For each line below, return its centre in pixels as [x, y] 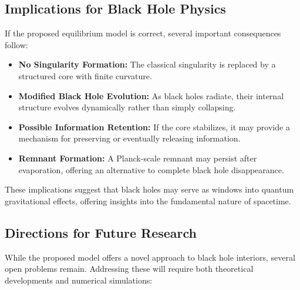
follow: [16, 44]
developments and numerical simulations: [79, 280]
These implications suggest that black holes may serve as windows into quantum [149, 189]
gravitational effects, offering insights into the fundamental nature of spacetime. [148, 200]
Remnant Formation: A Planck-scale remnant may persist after [138, 158]
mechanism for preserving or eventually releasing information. [129, 138]
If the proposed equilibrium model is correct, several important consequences [143, 33]
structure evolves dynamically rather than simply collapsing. [127, 107]
